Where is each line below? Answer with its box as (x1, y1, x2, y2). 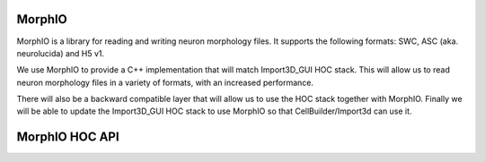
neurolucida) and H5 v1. (16, 47, 105, 58)
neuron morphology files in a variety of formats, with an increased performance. (16, 77, 314, 88)
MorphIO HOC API (16, 130, 120, 145)
